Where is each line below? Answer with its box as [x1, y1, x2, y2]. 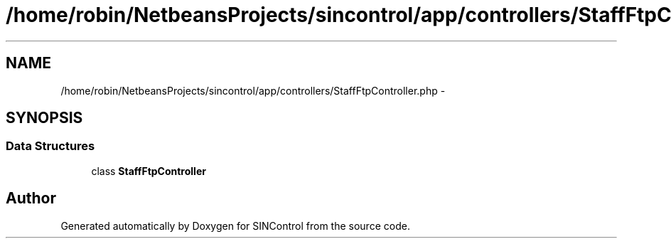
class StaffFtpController [91, 164, 206, 177]
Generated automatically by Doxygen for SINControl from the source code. [60, 219, 410, 232]
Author [6, 189, 56, 208]
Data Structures [6, 139, 95, 154]
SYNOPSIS [6, 109, 83, 127]
